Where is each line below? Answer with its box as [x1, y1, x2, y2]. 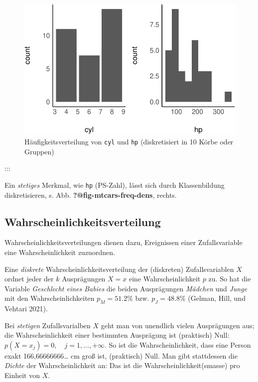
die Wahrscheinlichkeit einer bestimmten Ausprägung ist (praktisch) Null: [4, 330, 230, 340]
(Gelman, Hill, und [188, 293, 246, 303]
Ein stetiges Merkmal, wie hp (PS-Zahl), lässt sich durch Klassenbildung [4, 179, 225, 190]
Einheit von [4, 370, 40, 381]
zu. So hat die [208, 273, 251, 284]
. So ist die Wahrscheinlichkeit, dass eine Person [105, 339, 251, 350]
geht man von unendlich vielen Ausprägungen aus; [101, 320, 255, 330]
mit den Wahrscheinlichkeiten [4, 293, 95, 303]
